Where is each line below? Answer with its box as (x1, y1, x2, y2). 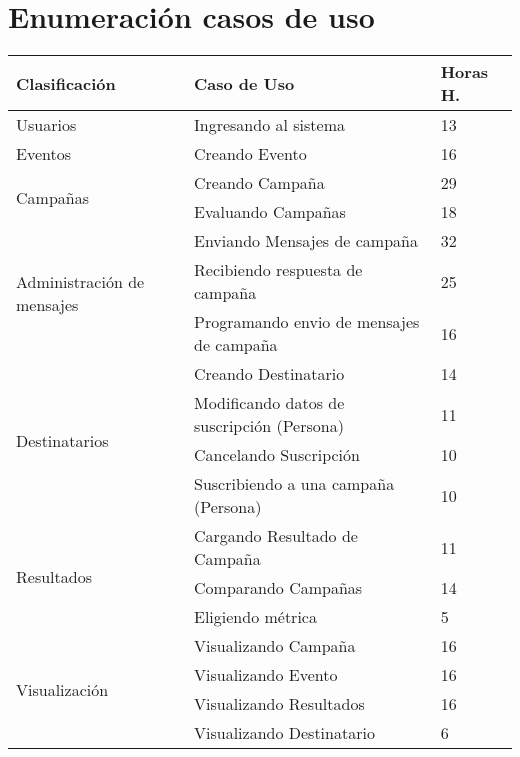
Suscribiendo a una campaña (194, 472, 395, 496)
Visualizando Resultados (194, 692, 365, 716)
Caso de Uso (194, 71, 295, 95)
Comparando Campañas (194, 576, 363, 600)
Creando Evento (194, 142, 307, 166)
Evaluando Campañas (194, 200, 346, 224)
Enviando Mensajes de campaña (194, 229, 418, 253)
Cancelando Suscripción (194, 443, 360, 467)
